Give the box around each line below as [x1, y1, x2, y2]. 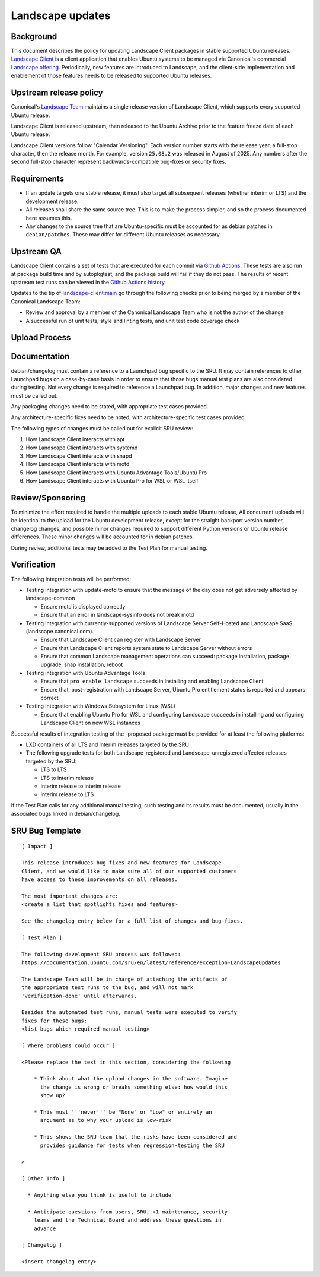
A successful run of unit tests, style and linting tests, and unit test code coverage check [25, 317, 240, 324]
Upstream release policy [11, 88, 103, 98]
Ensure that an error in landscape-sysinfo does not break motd [40, 611, 194, 619]
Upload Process [11, 332, 71, 343]
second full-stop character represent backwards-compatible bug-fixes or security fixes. [11, 158, 226, 166]
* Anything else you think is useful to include [27, 1192, 172, 1199]
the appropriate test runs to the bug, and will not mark [21, 984, 194, 991]
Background [11, 31, 57, 42]
